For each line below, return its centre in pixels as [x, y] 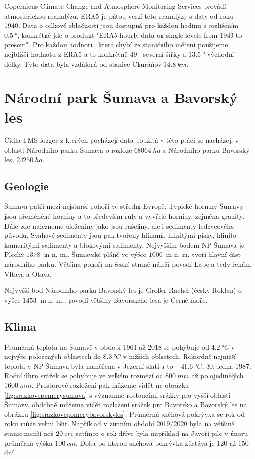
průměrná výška [29, 443]
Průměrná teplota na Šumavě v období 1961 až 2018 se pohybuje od [107, 346]
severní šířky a [165, 54]
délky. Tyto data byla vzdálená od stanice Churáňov [83, 64]
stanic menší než [29, 433]
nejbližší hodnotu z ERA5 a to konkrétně [66, 54]
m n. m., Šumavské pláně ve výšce [95, 254]
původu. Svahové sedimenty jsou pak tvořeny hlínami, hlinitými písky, [110, 235]
